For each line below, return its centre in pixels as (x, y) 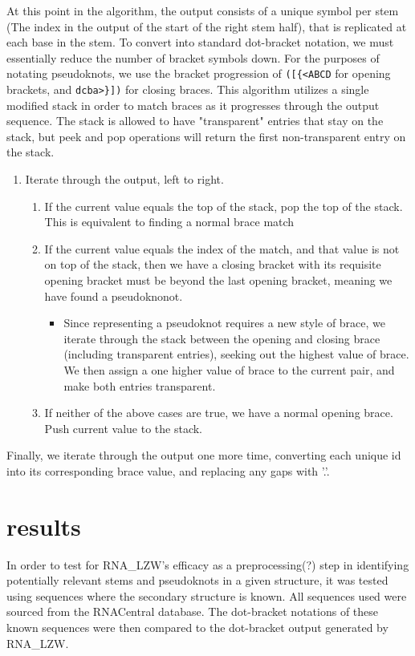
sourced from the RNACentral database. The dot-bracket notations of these (193, 611)
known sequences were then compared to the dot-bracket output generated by (197, 628)
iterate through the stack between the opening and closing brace (222, 338)
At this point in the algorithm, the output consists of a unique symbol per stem (203, 10)
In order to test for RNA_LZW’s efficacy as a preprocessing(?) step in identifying (208, 564)
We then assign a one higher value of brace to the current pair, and (229, 370)
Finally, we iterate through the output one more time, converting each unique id (204, 455)
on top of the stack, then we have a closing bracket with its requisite (213, 264)
